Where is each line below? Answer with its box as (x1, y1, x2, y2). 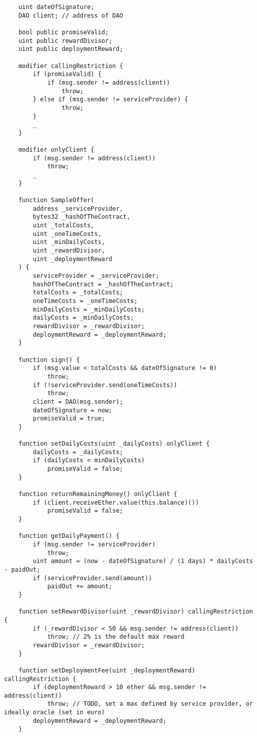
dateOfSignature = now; (33, 406, 112, 414)
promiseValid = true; (33, 415, 105, 422)
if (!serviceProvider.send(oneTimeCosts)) (33, 381, 177, 389)
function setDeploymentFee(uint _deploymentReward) (18, 666, 196, 674)
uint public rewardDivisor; (18, 37, 112, 44)
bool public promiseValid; (18, 28, 109, 36)
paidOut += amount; (47, 583, 112, 590)
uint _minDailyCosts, (33, 238, 105, 246)
